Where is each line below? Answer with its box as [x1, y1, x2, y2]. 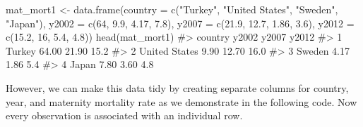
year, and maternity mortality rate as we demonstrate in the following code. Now [6, 94, 357, 109]
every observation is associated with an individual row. [6, 108, 243, 123]
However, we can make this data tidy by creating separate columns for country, [6, 80, 349, 95]
